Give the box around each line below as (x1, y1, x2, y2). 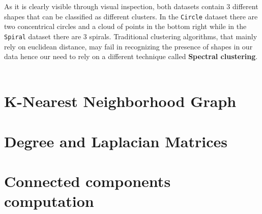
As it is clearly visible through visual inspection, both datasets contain (4, 1, 224, 11)
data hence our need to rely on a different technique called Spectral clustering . (4, 51, 258, 62)
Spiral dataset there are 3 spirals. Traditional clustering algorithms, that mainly (4, 31, 257, 41)
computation (4, 191, 94, 211)
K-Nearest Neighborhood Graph (4, 91, 237, 112)
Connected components (4, 171, 171, 192)
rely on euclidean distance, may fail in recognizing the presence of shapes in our (4, 41, 253, 51)
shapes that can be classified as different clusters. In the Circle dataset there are (4, 11, 258, 21)
